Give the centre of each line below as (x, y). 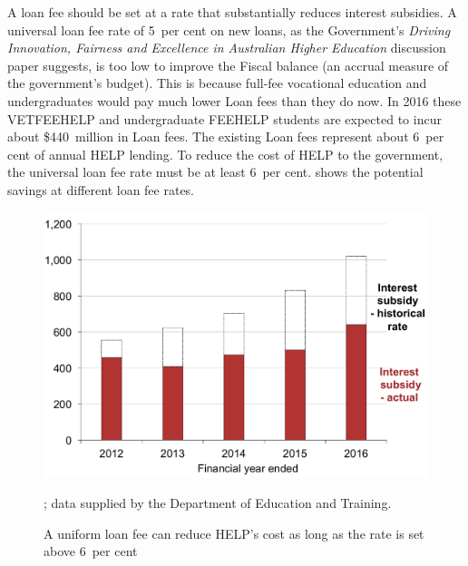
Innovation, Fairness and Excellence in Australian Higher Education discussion (227, 48)
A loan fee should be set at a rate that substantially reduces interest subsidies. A (232, 12)
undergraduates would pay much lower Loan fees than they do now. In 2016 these (234, 100)
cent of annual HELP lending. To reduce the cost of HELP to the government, (225, 154)
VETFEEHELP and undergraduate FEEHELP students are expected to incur (224, 118)
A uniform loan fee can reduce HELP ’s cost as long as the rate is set (234, 533)
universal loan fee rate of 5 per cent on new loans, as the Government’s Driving (229, 29)
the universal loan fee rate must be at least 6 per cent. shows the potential (215, 172)
